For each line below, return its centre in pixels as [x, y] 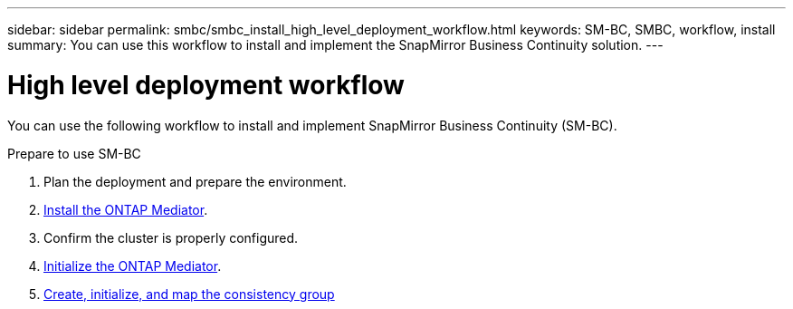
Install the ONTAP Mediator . [126, 209]
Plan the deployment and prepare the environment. [195, 181]
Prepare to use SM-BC [74, 153]
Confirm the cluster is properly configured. [171, 237]
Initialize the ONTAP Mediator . [133, 266]
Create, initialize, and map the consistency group [189, 294]
